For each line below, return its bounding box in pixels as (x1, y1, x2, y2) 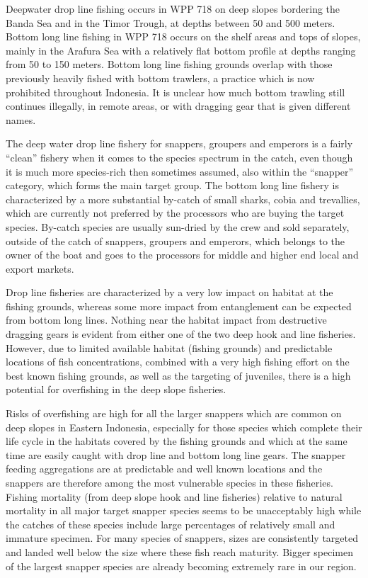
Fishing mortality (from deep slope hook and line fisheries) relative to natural (6, 489, 343, 504)
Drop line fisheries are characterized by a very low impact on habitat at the (6, 285, 333, 300)
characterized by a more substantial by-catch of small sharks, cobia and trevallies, (6, 191, 360, 206)
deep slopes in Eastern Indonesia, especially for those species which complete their (6, 419, 362, 434)
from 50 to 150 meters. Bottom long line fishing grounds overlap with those (6, 57, 333, 72)
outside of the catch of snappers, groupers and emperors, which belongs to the (6, 233, 345, 248)
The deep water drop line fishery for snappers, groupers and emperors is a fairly (6, 136, 353, 151)
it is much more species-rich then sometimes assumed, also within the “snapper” (6, 164, 354, 178)
